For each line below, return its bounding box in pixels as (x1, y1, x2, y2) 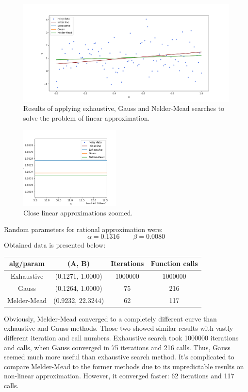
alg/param (9, 258, 45, 268)
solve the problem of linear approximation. (23, 113, 150, 123)
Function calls (150, 258, 198, 268)
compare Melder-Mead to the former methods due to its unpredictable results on (4, 361, 244, 371)
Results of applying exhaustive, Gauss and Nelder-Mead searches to (23, 103, 224, 113)
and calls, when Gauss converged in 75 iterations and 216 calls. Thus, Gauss (4, 342, 231, 352)
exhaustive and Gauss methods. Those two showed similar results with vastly (4, 323, 233, 333)
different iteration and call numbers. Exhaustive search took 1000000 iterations (4, 333, 239, 343)
